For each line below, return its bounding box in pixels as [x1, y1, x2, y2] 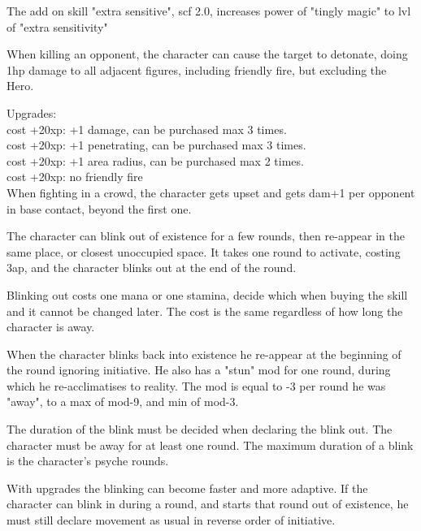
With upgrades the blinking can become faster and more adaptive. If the [7, 479, 368, 496]
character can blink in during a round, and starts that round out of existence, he [7, 495, 409, 512]
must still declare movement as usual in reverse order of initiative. [7, 512, 336, 529]
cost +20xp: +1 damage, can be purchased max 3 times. [7, 120, 287, 137]
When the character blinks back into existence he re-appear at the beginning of [7, 345, 401, 362]
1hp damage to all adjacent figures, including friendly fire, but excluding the [7, 61, 387, 78]
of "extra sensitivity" [7, 18, 108, 35]
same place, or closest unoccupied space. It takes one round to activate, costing [7, 243, 401, 260]
